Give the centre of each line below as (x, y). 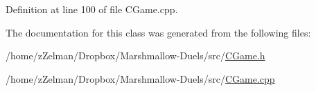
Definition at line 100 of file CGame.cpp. (92, 9)
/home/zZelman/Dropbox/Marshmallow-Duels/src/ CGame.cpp (140, 78)
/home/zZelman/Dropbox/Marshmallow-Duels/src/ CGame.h (135, 55)
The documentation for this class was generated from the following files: (158, 32)
